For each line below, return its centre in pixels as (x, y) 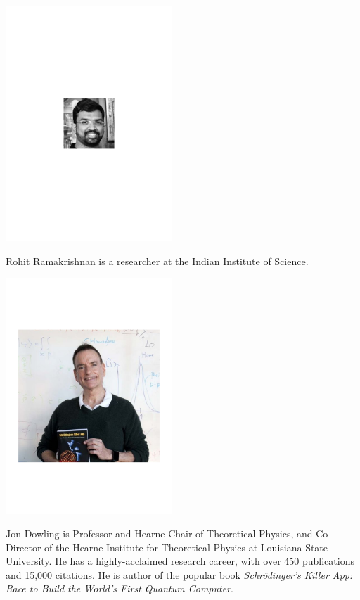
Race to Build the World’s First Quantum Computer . (120, 588)
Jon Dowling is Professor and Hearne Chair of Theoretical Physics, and (159, 534)
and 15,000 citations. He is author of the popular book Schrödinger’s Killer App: (179, 574)
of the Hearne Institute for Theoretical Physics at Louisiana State (186, 547)
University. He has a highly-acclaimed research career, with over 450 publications (180, 561)
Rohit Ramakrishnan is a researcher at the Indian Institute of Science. (157, 261)
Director (24, 547)
